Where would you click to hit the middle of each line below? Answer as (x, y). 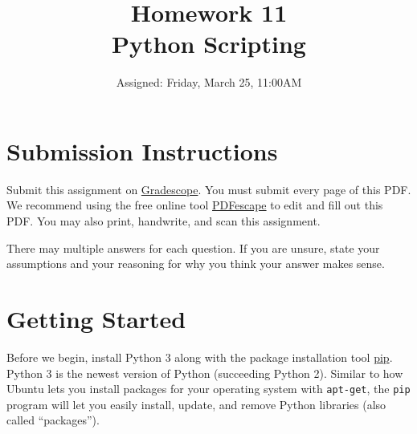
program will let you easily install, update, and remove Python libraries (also (196, 404)
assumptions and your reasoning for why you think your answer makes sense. (196, 264)
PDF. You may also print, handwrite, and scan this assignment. (164, 221)
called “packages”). (53, 420)
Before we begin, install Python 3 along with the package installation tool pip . (200, 357)
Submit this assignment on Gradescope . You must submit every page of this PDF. (209, 189)
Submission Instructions (142, 150)
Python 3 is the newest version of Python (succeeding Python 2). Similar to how (205, 373)
